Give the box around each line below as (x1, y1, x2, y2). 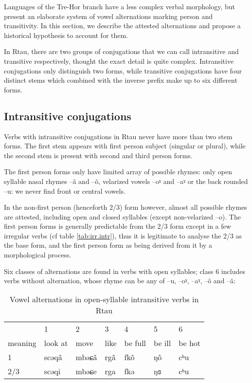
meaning (8, 337, 36, 348)
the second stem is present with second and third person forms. (4, 150, 193, 160)
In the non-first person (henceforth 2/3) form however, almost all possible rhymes (4, 202, 247, 212)
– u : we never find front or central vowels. (4, 185, 126, 196)
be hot (179, 337, 201, 348)
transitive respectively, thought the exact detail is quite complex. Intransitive (4, 55, 234, 66)
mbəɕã (75, 351, 97, 363)
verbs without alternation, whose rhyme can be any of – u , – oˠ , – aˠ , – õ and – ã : (4, 275, 236, 286)
